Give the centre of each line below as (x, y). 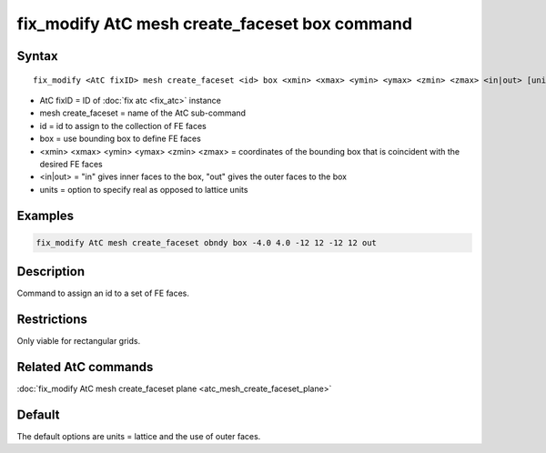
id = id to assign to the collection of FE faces (123, 126)
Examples (45, 215)
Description (51, 272)
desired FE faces (71, 164)
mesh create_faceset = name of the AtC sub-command (142, 113)
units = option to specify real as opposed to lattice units (144, 189)
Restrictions (52, 319)
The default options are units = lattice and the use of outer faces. (139, 436)
